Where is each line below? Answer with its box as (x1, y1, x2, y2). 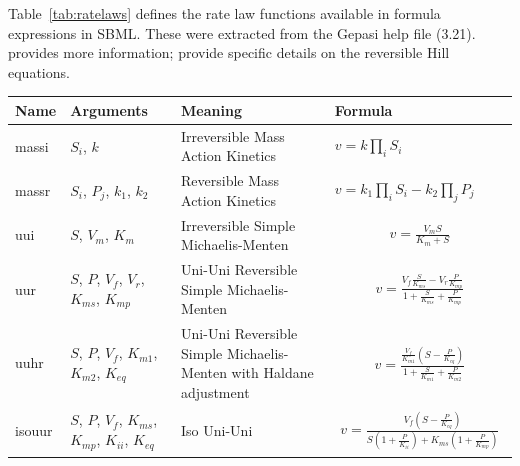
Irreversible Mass (181, 125, 285, 146)
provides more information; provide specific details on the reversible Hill (8, 42, 450, 63)
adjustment (181, 381, 250, 402)
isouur (15, 419, 53, 440)
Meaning (181, 99, 242, 120)
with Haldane (231, 362, 314, 383)
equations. (8, 61, 70, 82)
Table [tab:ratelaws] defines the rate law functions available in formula (8, 3, 441, 23)
